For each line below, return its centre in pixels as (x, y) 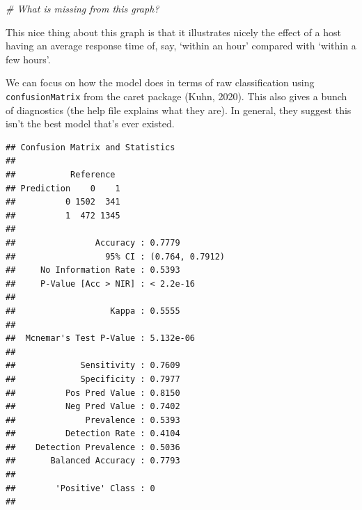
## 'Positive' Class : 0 (80, 488)
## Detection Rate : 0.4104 (93, 434)
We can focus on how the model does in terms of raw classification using (160, 82)
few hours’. (28, 59)
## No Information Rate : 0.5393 (93, 270)
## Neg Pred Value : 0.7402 (93, 407)
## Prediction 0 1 (63, 188)
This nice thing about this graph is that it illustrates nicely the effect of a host (173, 32)
